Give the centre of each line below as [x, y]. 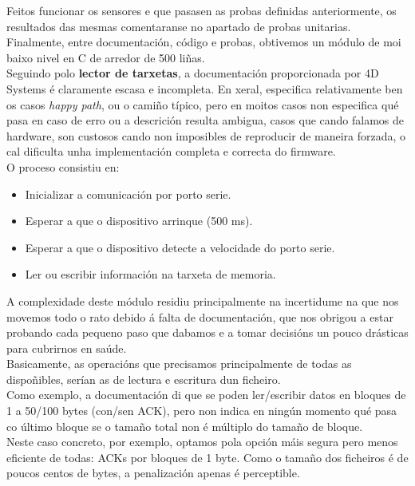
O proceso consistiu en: [63, 166]
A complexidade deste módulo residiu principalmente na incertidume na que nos [203, 300]
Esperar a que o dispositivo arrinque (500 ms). [139, 221]
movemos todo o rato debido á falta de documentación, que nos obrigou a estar [200, 316]
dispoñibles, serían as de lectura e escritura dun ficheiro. [144, 379]
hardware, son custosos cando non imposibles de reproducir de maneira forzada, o [206, 135]
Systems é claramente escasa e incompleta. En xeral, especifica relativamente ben [205, 88]
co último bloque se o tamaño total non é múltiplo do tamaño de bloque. [185, 426]
